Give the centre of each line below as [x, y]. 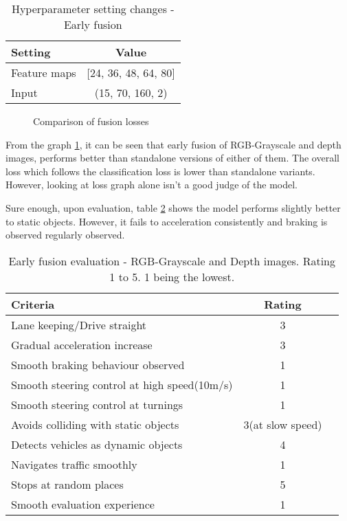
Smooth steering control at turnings [97, 404]
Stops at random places [67, 484]
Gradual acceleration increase [82, 344]
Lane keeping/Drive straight [79, 324]
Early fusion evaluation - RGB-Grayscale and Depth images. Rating [172, 260]
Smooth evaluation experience [83, 504]
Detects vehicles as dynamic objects [97, 444]
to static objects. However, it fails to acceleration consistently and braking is [167, 221]
